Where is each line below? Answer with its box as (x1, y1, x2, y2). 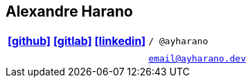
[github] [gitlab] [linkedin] (8, 34, 146, 48)
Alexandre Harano (6, 3, 133, 20)
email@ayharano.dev (148, 53, 246, 64)
